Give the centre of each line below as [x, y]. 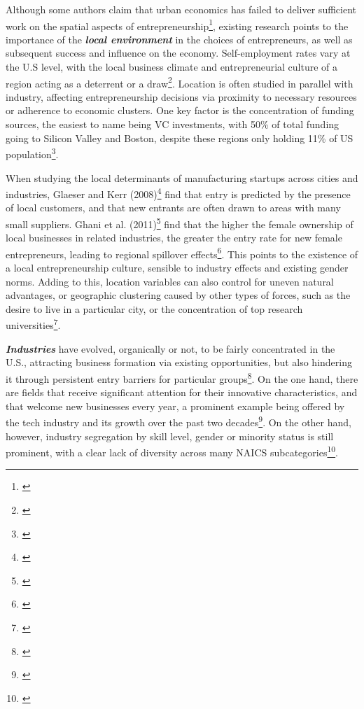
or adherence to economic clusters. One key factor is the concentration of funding [180, 110]
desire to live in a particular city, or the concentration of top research [154, 308]
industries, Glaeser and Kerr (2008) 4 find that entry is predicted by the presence [178, 193]
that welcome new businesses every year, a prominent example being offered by [175, 406]
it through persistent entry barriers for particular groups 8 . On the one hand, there [182, 377]
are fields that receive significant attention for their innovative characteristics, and [182, 392]
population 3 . [32, 153]
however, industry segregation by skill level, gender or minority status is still [170, 436]
